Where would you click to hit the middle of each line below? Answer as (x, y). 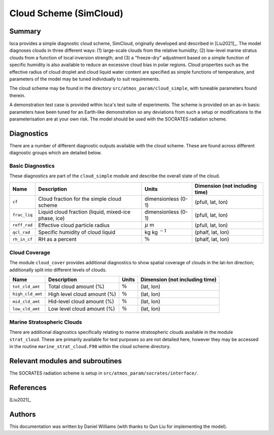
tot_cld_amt (26, 286)
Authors (23, 414)
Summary (25, 31)
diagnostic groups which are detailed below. (56, 153)
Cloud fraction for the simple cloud (80, 199)
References (28, 387)
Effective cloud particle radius (74, 225)
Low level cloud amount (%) (82, 309)
